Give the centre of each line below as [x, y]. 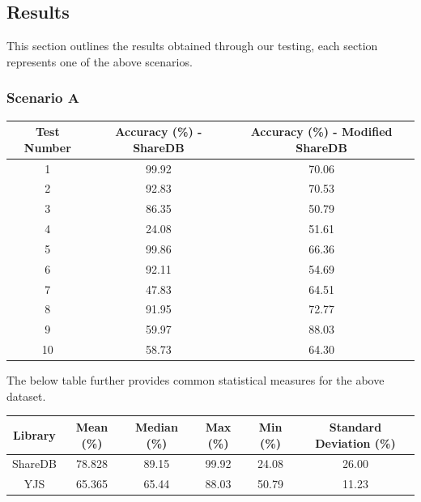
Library [34, 434]
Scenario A [43, 98]
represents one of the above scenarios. [100, 61]
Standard [355, 426]
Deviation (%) [355, 442]
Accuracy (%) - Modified [321, 132]
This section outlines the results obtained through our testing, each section [192, 46]
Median [156, 426]
